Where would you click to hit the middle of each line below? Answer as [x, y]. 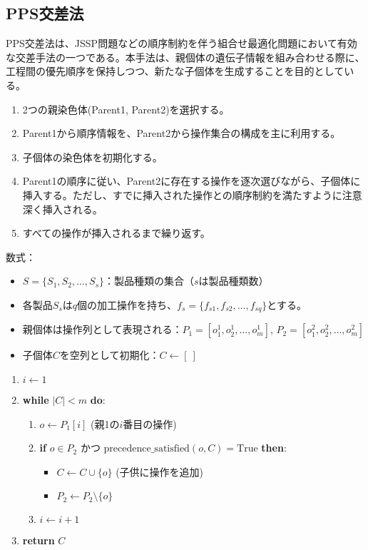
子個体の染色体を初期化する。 [92, 157]
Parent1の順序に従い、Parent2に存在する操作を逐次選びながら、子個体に [191, 181]
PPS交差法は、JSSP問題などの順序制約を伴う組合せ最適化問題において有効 [182, 43]
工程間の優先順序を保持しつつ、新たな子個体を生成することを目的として [175, 71]
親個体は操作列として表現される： [102, 329]
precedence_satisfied [147, 449]
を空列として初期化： [109, 355]
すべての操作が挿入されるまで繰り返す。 [116, 233]
